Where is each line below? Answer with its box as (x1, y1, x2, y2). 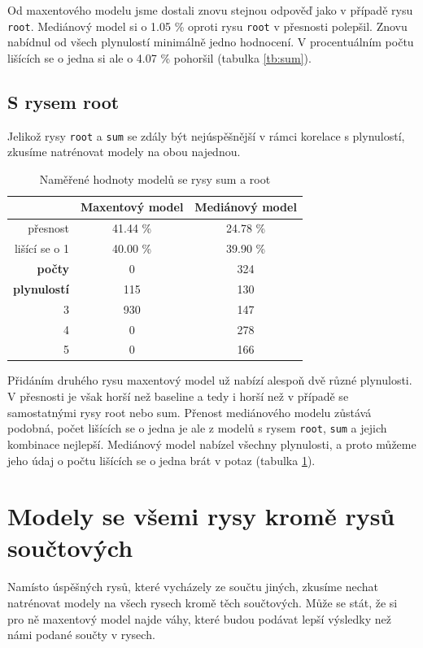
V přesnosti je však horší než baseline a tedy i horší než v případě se (7, 388, 349, 405)
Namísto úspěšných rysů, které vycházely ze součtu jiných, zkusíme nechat (7, 578, 378, 595)
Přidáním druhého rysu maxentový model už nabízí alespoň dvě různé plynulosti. (7, 372, 412, 389)
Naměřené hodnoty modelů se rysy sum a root (39, 170, 271, 187)
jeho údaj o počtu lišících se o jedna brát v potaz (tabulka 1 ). (7, 451, 316, 468)
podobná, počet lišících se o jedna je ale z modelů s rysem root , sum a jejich (7, 420, 387, 437)
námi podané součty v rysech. (7, 626, 155, 643)
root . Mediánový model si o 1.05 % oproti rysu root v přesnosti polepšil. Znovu (7, 17, 408, 34)
